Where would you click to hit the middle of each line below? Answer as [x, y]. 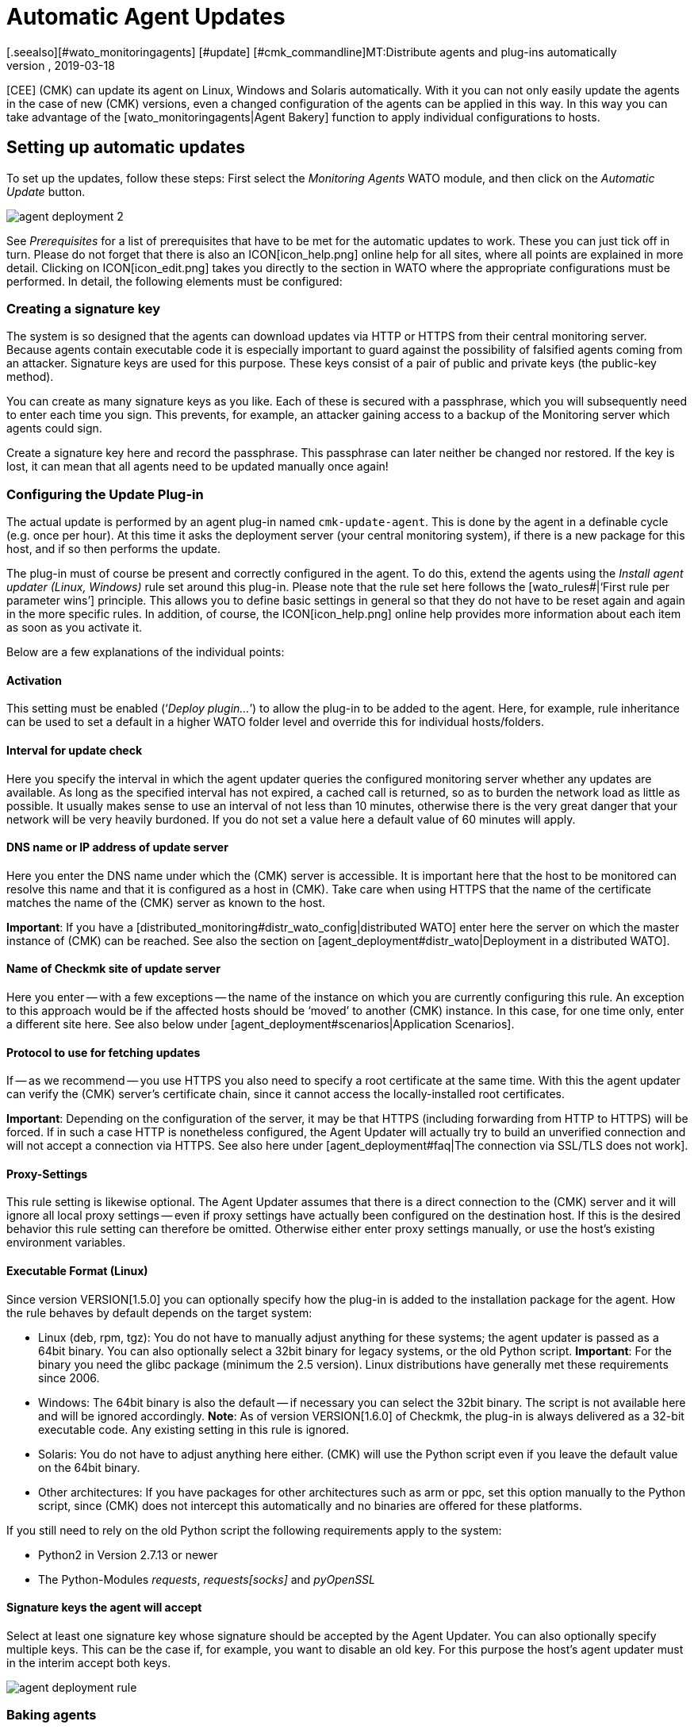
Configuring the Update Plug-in [105, 494]
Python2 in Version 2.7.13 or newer [128, 1554]
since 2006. [69, 1377]
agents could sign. [54, 428]
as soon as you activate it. [75, 628]
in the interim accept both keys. [89, 1662]
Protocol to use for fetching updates [104, 1052]
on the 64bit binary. [89, 1467]
